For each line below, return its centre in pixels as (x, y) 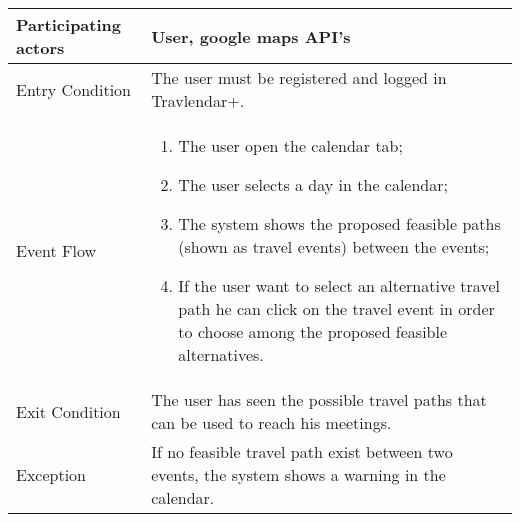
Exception (51, 474)
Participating (68, 24)
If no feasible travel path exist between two (302, 451)
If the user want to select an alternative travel (339, 285)
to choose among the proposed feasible (313, 331)
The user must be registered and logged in (299, 77)
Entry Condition (73, 89)
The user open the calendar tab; (290, 145)
